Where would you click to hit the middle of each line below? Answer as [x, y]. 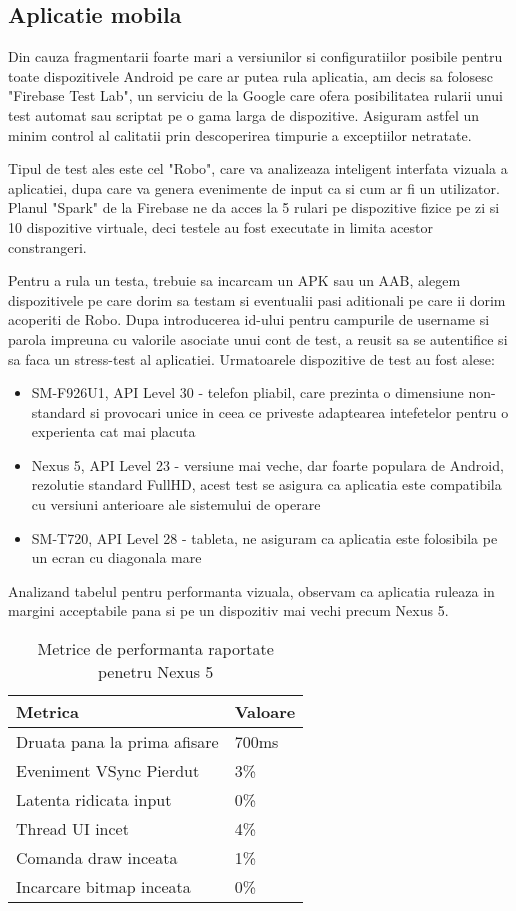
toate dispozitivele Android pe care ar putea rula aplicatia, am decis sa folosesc [251, 75]
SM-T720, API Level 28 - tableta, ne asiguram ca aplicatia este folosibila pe [264, 537]
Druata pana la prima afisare [117, 742]
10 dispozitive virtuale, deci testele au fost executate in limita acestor [221, 226]
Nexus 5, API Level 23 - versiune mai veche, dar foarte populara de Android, [267, 464]
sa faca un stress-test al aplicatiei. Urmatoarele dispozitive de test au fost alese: [251, 358]
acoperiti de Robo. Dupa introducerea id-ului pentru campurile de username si [249, 319]
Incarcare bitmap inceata [103, 887]
